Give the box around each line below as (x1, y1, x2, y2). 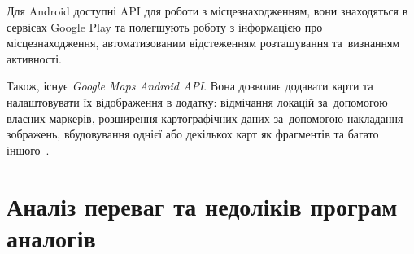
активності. (7, 50, 63, 67)
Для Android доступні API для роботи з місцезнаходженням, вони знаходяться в (7, 2, 408, 19)
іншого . (7, 141, 50, 158)
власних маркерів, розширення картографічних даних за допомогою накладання (7, 109, 403, 126)
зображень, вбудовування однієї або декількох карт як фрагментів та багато (7, 125, 379, 142)
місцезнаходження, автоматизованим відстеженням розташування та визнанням (7, 34, 400, 51)
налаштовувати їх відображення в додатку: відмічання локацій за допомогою (7, 93, 388, 110)
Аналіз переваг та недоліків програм (7, 189, 398, 222)
